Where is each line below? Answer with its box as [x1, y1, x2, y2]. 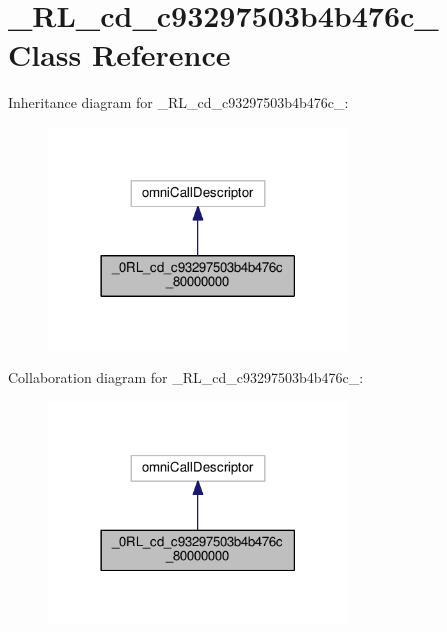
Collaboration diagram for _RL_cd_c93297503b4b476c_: [8, 367, 364, 388]
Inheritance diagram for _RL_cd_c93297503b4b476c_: [8, 92, 349, 113]
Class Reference [8, 34, 231, 75]
